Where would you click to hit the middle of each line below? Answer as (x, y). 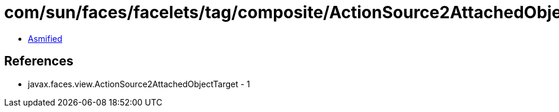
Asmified (45, 38)
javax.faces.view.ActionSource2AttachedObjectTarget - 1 (139, 84)
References (39, 61)
